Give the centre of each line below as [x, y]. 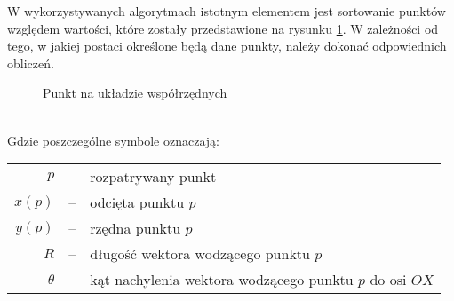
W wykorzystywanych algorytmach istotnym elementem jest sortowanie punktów [227, 11]
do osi [388, 280]
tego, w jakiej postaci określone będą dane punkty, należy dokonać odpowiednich [227, 46]
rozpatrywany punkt [153, 177]
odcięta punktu [137, 202]
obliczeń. [31, 63]
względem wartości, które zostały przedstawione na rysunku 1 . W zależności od [223, 28]
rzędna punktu [135, 228]
